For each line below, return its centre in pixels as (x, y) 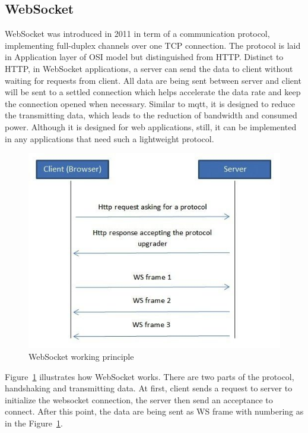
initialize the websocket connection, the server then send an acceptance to (139, 399)
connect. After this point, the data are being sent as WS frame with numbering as (154, 411)
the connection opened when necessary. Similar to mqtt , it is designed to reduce (150, 103)
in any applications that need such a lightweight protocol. (109, 138)
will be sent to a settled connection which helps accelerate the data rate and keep (153, 92)
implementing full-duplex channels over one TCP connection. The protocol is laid (153, 45)
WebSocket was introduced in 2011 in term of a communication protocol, (137, 34)
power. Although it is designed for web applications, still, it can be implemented (151, 126)
